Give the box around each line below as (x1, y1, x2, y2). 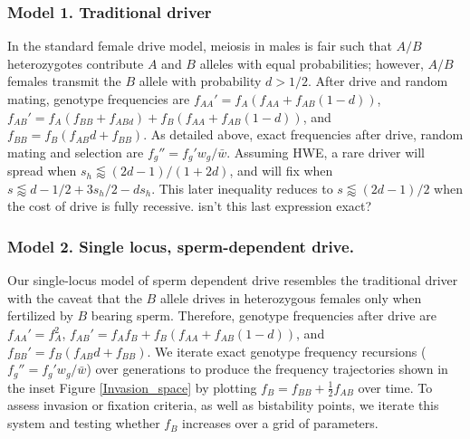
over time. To (358, 377, 433, 396)
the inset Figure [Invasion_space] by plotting (7, 377, 257, 396)
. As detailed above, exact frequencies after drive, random (143, 125, 464, 144)
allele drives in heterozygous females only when (159, 288, 422, 307)
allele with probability (139, 72, 262, 91)
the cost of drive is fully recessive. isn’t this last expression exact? (7, 196, 372, 215)
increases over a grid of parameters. (182, 414, 379, 433)
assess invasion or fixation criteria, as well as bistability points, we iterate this (7, 396, 439, 415)
